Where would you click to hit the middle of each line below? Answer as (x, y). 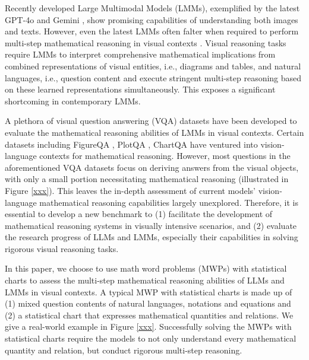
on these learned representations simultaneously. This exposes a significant (140, 89)
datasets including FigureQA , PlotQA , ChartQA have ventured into (131, 144)
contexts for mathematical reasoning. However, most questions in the (165, 156)
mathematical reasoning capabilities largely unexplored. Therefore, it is (169, 202)
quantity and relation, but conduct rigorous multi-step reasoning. (124, 350)
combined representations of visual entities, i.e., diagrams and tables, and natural (153, 66)
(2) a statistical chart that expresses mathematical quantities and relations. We (149, 315)
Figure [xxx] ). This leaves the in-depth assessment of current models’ (130, 190)
